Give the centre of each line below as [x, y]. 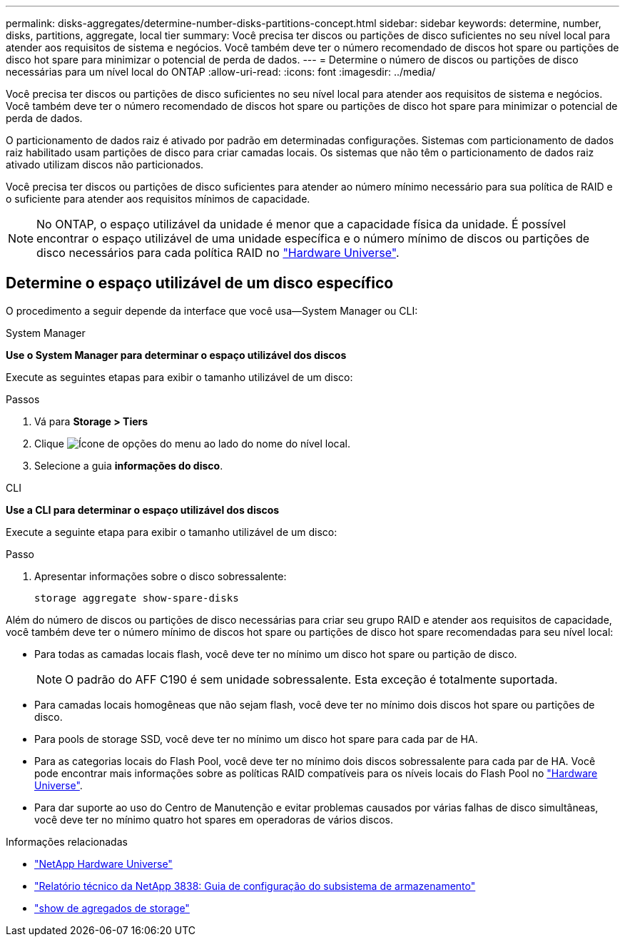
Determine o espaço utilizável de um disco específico [200, 283]
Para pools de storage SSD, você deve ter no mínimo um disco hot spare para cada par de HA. [256, 739]
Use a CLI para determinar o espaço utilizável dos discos [143, 510]
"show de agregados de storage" [112, 908]
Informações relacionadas [67, 841]
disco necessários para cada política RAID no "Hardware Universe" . [218, 253]
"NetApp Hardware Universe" [103, 863]
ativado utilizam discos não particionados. [105, 164]
